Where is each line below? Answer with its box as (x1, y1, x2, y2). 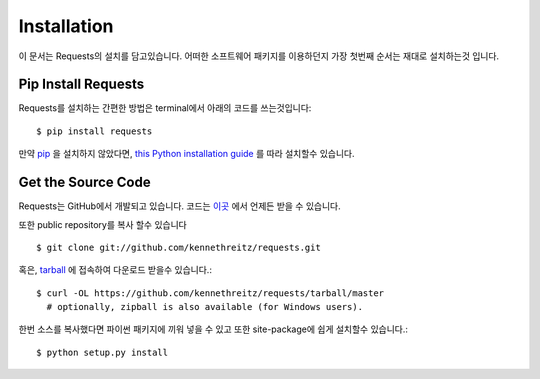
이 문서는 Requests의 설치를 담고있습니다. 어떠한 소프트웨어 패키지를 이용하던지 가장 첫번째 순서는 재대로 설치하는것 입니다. (18, 50, 500, 62)
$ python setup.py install (36, 346, 169, 358)
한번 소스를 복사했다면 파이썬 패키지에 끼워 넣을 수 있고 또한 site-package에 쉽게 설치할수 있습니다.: (18, 323, 409, 335)
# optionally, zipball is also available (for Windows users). (46, 301, 364, 313)
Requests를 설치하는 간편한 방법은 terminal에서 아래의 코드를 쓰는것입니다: (18, 102, 312, 114)
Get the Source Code (18, 174, 151, 191)
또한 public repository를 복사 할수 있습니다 (18, 218, 187, 230)
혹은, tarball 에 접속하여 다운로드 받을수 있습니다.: (18, 264, 212, 276)
